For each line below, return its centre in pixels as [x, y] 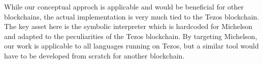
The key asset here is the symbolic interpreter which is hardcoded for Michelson [128, 26]
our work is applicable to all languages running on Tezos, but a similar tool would [131, 46]
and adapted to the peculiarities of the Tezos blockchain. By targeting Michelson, [131, 36]
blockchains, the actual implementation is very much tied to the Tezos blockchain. [132, 16]
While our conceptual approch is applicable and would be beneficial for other [124, 6]
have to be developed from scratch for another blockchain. [94, 55]
